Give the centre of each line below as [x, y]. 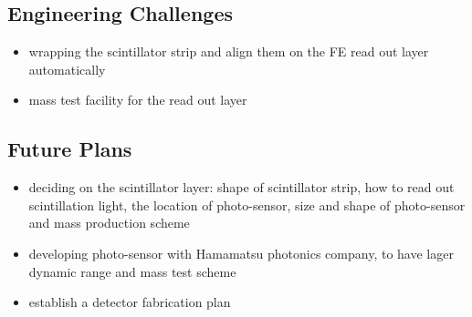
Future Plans [70, 149]
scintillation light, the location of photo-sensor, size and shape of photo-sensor [247, 205]
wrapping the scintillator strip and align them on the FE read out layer [229, 51]
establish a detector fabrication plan [130, 302]
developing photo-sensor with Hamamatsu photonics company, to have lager [241, 253]
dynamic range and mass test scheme [132, 271]
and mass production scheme [109, 223]
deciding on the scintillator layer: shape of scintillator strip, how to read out [241, 187]
